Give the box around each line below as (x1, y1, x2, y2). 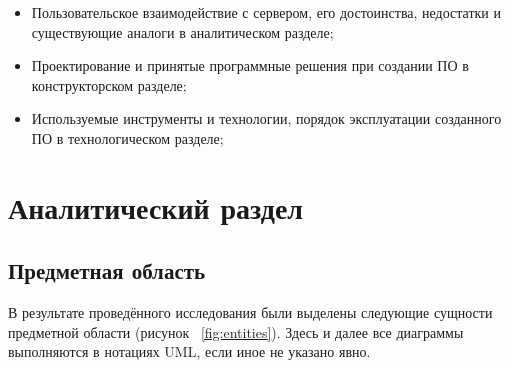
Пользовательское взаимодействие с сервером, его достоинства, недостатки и (31, 2, 501, 22)
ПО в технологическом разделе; (31, 127, 224, 148)
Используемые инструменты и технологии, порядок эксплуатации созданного (31, 108, 502, 129)
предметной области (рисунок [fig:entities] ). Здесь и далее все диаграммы (8, 321, 464, 342)
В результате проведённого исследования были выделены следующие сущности (8, 302, 493, 323)
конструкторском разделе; (31, 74, 187, 95)
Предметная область (8, 255, 206, 286)
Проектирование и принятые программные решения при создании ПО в (31, 55, 469, 76)
